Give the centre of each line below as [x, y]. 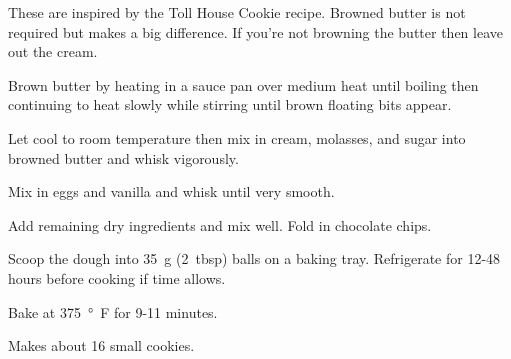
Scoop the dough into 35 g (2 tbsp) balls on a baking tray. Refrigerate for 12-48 [254, 258]
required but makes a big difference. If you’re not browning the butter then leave [255, 31]
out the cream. [53, 51]
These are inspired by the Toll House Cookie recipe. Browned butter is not [237, 12]
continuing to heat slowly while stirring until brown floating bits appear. [230, 104]
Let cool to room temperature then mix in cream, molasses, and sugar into [237, 137]
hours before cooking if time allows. [117, 277]
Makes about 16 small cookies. [101, 345]
